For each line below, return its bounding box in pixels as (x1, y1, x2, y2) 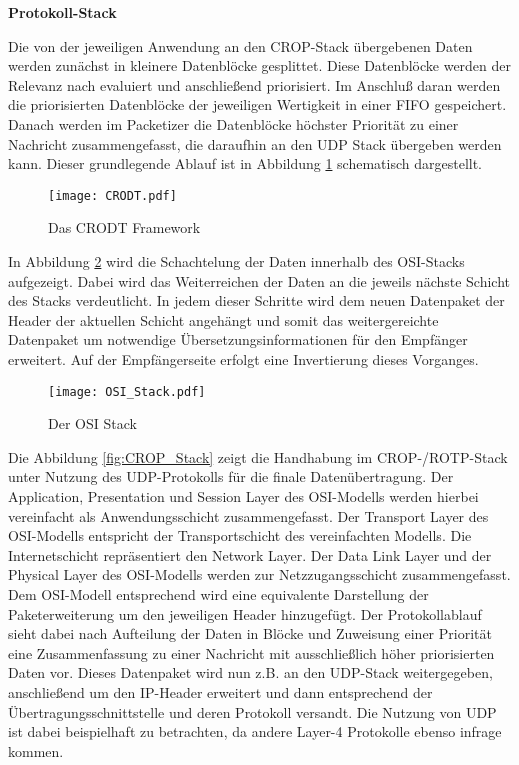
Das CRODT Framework (48, 217, 201, 238)
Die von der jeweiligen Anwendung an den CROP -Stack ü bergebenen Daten (8, 35, 473, 56)
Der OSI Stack (48, 413, 137, 434)
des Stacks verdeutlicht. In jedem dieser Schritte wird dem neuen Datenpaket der (8, 290, 505, 311)
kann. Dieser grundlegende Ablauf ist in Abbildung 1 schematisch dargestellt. (8, 153, 483, 174)
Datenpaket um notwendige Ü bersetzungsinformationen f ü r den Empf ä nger (8, 329, 468, 350)
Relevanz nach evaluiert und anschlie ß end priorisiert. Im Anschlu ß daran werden (8, 74, 501, 95)
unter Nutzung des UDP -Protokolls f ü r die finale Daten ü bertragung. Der (8, 466, 454, 487)
